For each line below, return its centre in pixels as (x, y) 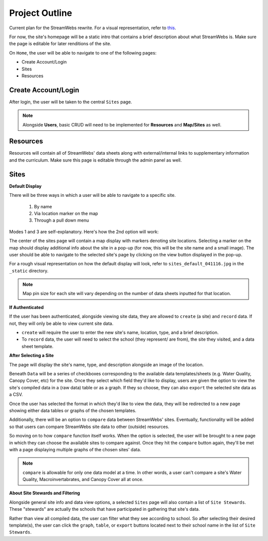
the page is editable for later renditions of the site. (60, 44)
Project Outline (41, 13)
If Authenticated (27, 307)
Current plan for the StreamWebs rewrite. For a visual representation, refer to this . (93, 28)
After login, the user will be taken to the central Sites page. (71, 102)
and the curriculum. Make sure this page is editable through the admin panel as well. (96, 160)
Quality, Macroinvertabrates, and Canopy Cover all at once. (83, 480)
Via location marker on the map (66, 213)
